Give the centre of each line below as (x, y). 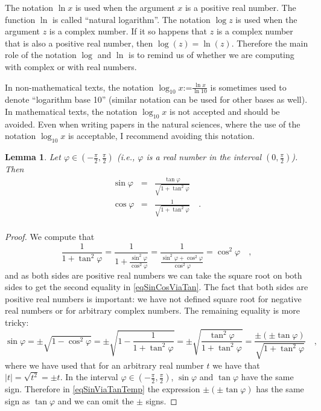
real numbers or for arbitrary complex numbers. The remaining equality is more (153, 310)
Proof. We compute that (50, 237)
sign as (17, 400)
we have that (236, 365)
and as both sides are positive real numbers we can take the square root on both (154, 275)
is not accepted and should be (224, 111)
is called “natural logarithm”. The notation (131, 19)
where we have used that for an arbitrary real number (104, 365)
